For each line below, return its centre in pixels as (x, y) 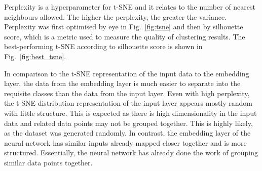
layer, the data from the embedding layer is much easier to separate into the (122, 83)
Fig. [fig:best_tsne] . (35, 56)
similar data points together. (48, 162)
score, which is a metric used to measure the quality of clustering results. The (125, 36)
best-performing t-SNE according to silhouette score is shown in (103, 46)
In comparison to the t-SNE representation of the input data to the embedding (127, 73)
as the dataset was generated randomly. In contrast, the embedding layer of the (127, 133)
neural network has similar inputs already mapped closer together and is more (125, 142)
